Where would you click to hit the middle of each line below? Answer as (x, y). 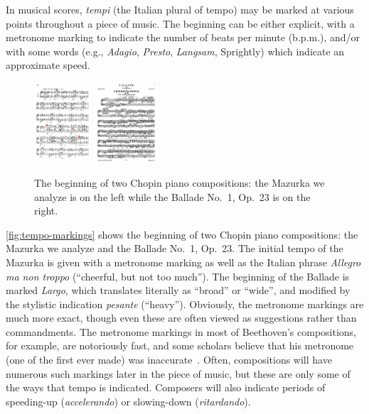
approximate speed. (48, 65)
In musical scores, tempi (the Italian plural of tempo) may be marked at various (180, 9)
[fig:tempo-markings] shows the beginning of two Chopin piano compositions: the (182, 234)
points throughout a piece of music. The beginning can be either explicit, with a (180, 23)
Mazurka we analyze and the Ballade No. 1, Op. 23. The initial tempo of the (175, 248)
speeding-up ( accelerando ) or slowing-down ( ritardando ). (128, 401)
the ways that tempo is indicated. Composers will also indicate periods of (166, 387)
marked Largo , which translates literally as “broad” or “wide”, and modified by (178, 290)
